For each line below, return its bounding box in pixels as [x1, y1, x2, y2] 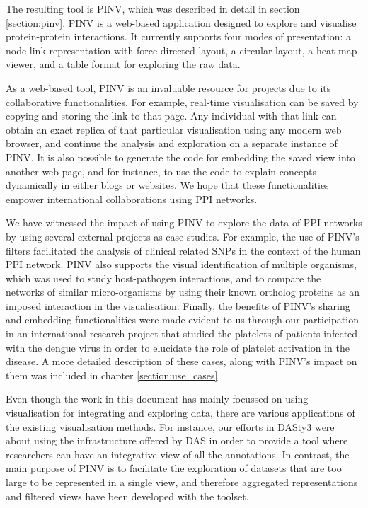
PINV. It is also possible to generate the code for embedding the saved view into [6, 149, 355, 164]
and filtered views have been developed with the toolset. [6, 488, 249, 503]
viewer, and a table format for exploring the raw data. [6, 57, 241, 71]
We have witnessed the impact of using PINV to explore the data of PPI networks [6, 215, 362, 230]
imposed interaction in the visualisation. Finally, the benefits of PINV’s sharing [6, 298, 350, 313]
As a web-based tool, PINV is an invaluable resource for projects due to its [6, 80, 331, 95]
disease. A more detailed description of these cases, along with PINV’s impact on [6, 354, 357, 369]
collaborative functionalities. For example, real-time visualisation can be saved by [6, 94, 359, 109]
